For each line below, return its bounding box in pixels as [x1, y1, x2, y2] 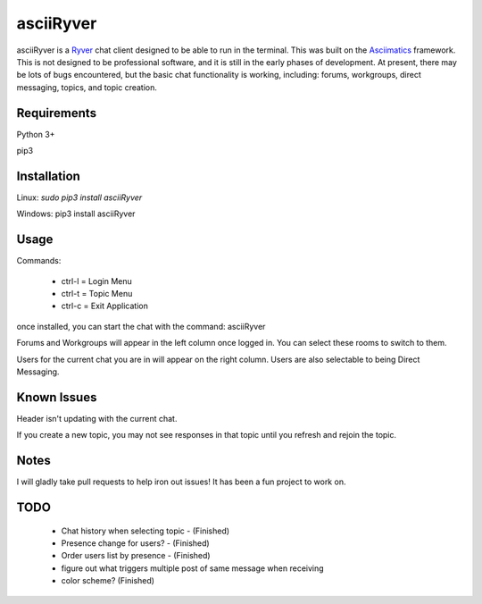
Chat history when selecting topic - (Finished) [61, 525, 230, 536]
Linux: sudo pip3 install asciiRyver [16, 192, 143, 203]
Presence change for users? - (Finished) [61, 537, 210, 549]
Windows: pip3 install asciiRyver [16, 208, 136, 219]
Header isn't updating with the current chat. [16, 413, 178, 424]
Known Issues [16, 390, 97, 405]
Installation [16, 168, 80, 183]
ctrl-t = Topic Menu [61, 289, 133, 298]
